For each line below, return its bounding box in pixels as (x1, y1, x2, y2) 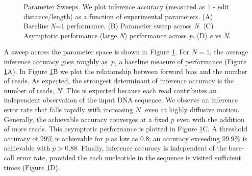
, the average (209, 47, 248, 57)
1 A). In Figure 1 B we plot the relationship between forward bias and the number (4, 66, 248, 76)
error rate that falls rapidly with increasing (4, 104, 133, 114)
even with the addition (176, 114, 245, 124)
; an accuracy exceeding (149, 133, 220, 143)
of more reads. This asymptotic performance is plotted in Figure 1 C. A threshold (4, 124, 248, 134)
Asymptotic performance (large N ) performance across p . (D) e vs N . (24, 30, 231, 40)
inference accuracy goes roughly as (4, 56, 108, 66)
